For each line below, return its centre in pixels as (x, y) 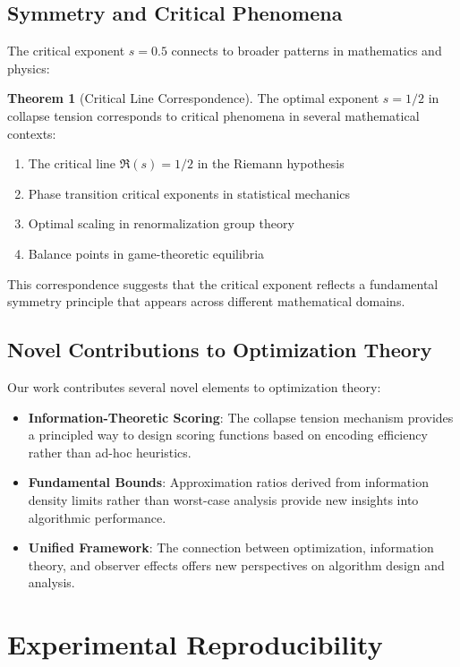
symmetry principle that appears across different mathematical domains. (206, 301)
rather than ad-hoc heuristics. (110, 452)
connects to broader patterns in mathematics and (307, 51)
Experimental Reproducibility (195, 644)
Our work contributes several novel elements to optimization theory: (194, 386)
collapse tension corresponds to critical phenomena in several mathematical (213, 115)
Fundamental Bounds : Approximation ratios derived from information (228, 482)
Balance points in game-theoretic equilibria (146, 253)
